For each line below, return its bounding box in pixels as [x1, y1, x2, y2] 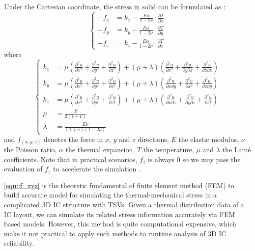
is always [147, 154, 175, 164]
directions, [138, 134, 169, 144]
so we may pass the [182, 154, 241, 164]
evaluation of [4, 164, 43, 174]
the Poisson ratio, [4, 144, 57, 155]
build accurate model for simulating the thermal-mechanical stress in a [4, 190, 217, 200]
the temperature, [143, 144, 194, 155]
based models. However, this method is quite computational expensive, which [4, 219, 236, 229]
